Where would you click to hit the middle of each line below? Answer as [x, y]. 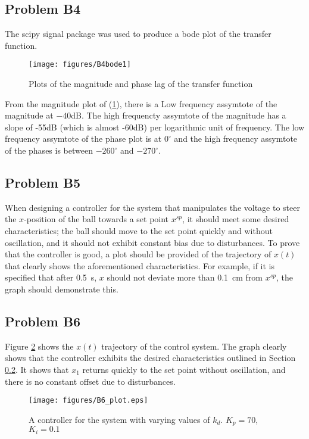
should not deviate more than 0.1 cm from [185, 277]
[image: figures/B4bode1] [80, 65]
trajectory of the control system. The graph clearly [194, 346]
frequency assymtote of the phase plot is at [83, 138]
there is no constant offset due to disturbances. [90, 381]
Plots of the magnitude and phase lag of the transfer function [141, 84]
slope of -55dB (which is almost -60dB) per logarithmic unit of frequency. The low [155, 127]
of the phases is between [49, 150]
